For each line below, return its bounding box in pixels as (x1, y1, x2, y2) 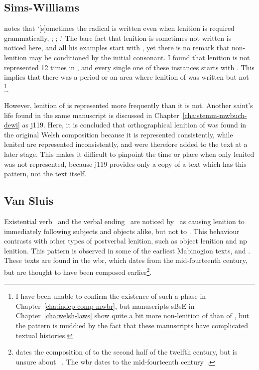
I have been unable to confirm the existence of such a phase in (15, 291, 206, 301)
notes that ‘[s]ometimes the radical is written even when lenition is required (4, 23, 235, 33)
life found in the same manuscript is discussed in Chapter (4, 110, 179, 120)
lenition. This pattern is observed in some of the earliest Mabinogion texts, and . (4, 245, 251, 255)
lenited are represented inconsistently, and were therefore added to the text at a (4, 139, 248, 149)
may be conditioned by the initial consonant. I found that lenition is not (29, 52, 250, 62)
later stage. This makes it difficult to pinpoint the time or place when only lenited (4, 148, 255, 159)
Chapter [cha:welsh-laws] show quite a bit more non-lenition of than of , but (15, 310, 249, 321)
